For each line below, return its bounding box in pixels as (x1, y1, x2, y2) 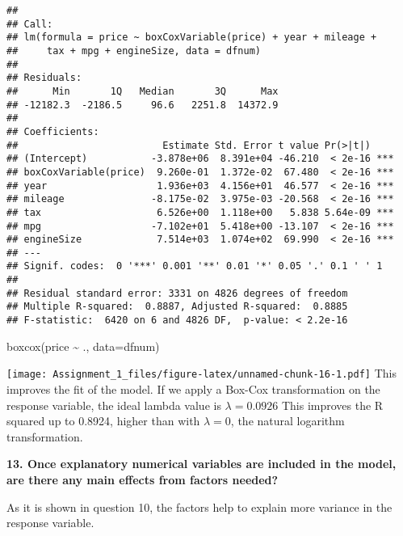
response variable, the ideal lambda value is (6, 396, 221, 413)
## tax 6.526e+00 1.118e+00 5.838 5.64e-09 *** (6, 206, 394, 218)
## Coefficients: (6, 125, 99, 137)
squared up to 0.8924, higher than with (6, 412, 200, 429)
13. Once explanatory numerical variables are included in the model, (6, 455, 397, 472)
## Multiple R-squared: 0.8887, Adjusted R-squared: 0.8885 (6, 301, 348, 313)
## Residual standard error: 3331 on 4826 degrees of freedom (6, 287, 348, 299)
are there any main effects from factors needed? (6, 471, 279, 487)
